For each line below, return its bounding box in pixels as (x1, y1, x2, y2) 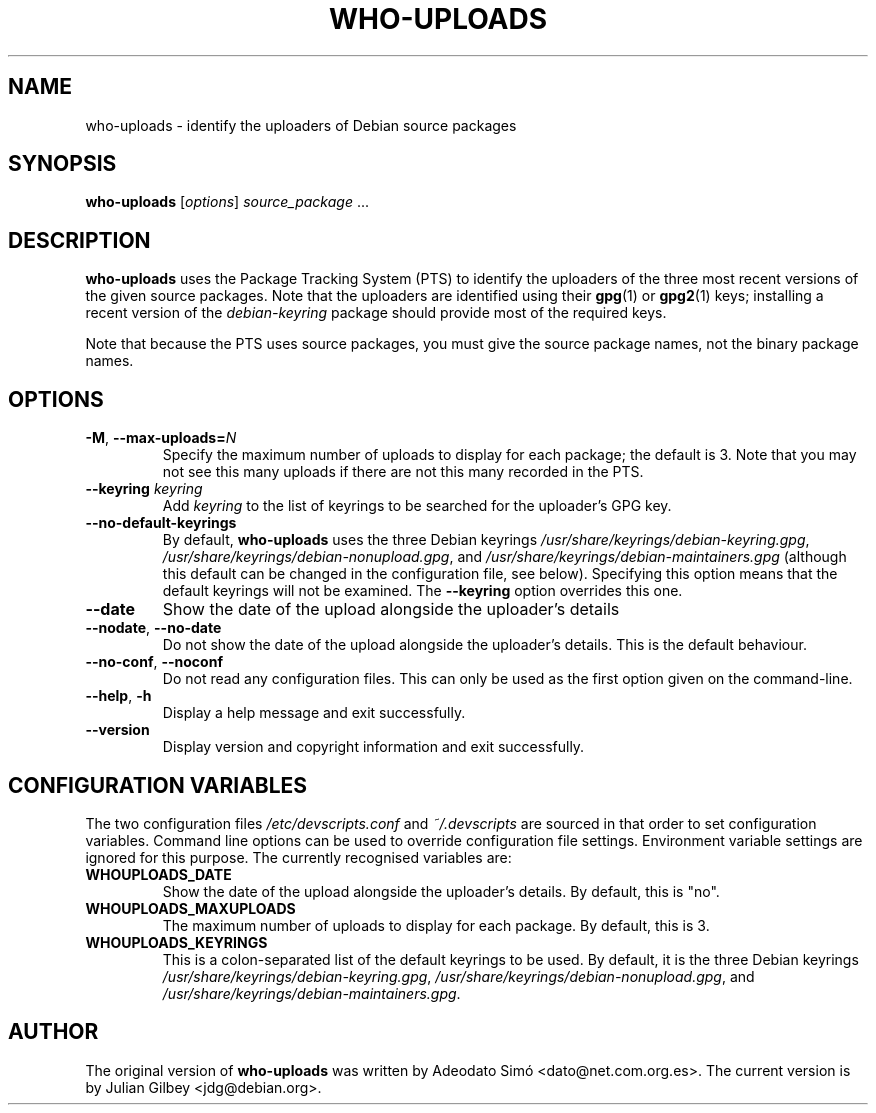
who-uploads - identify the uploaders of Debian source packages (85, 116, 517, 134)
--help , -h (85, 687, 152, 705)
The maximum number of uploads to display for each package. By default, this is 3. (162, 916, 710, 934)
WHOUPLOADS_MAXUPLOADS (85, 899, 296, 917)
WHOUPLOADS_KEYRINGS (85, 933, 268, 951)
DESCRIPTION (8, 227, 151, 253)
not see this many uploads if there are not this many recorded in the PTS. (162, 463, 644, 481)
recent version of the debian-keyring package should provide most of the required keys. (85, 304, 667, 322)
